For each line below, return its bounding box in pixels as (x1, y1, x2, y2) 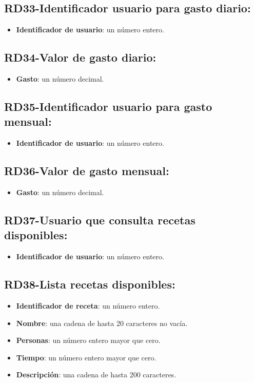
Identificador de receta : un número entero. (16, 300, 160, 311)
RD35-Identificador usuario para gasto (4, 98, 212, 114)
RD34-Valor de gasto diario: (4, 49, 157, 65)
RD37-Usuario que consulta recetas (4, 212, 196, 227)
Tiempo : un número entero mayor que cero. (16, 352, 157, 362)
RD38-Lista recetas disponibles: (4, 276, 175, 292)
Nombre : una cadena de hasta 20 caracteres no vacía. (16, 317, 188, 328)
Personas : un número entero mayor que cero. (16, 335, 161, 346)
